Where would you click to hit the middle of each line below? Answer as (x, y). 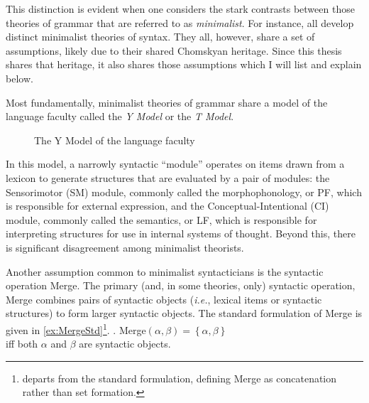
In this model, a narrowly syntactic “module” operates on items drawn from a (175, 164)
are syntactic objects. (125, 344)
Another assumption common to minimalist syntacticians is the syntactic (165, 271)
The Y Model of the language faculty (115, 140)
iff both (22, 344)
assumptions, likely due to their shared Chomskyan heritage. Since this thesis (174, 50)
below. (20, 78)
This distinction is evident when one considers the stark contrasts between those (180, 9)
